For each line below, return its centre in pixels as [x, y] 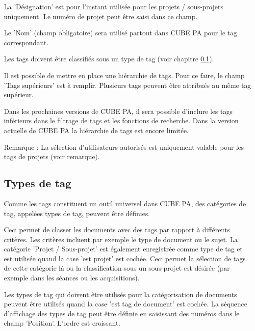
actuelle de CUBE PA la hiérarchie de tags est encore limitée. [96, 130]
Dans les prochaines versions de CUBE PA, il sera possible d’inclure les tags [118, 111]
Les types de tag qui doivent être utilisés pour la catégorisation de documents [121, 294]
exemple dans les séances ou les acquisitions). [72, 278]
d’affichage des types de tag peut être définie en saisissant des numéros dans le [122, 313]
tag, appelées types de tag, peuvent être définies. [77, 213]
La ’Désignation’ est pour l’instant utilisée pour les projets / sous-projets [114, 6]
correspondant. [26, 42]
